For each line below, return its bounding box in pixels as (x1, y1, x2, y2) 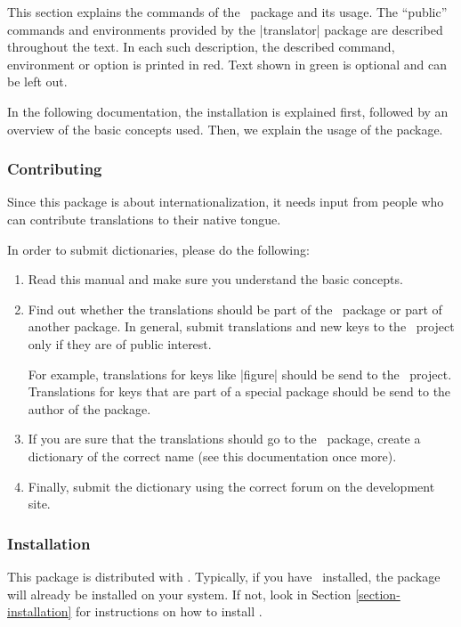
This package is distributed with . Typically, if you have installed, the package (7, 566, 441, 585)
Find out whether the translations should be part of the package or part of (28, 299, 442, 318)
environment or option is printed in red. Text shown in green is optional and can (7, 54, 447, 73)
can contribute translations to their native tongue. (7, 209, 281, 228)
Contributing (7, 158, 102, 180)
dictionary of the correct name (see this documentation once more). (28, 446, 397, 465)
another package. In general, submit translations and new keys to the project (28, 317, 455, 336)
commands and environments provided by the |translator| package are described (7, 20, 443, 38)
